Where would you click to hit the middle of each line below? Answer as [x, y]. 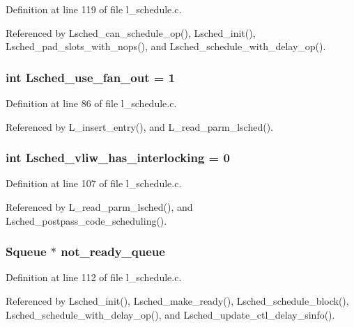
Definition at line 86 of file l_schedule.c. [91, 103]
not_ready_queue [113, 252]
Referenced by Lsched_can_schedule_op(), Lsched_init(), [131, 32]
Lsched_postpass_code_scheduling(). [86, 220]
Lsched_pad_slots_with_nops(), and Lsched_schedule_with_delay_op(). [166, 46]
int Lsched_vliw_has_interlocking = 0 [118, 158]
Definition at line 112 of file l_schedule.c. [94, 277]
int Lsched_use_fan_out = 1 [91, 77]
